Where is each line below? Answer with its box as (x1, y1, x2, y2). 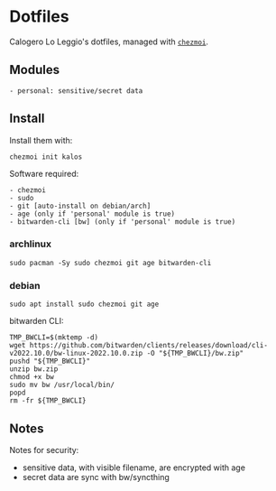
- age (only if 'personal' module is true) (9, 209, 176, 218)
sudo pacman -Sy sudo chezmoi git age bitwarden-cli (9, 258, 212, 267)
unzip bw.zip (9, 365, 59, 374)
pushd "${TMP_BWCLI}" (9, 357, 91, 366)
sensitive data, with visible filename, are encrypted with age (22, 462, 246, 473)
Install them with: (9, 134, 73, 145)
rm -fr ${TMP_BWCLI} (9, 396, 87, 405)
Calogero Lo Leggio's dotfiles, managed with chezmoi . (9, 36, 209, 47)
